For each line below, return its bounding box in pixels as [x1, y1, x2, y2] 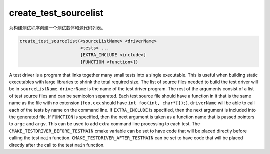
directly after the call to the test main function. [9, 142, 105, 148]
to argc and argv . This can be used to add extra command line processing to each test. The [9, 121, 200, 127]
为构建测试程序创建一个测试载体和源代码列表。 [9, 25, 106, 31]
